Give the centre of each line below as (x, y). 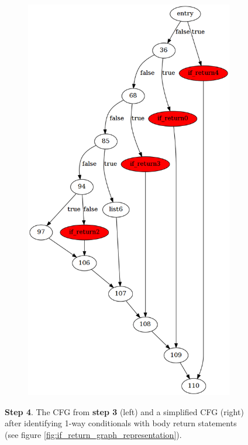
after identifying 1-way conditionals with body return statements (121, 423)
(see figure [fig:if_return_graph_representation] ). (93, 434)
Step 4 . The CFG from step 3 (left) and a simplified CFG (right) (124, 411)
